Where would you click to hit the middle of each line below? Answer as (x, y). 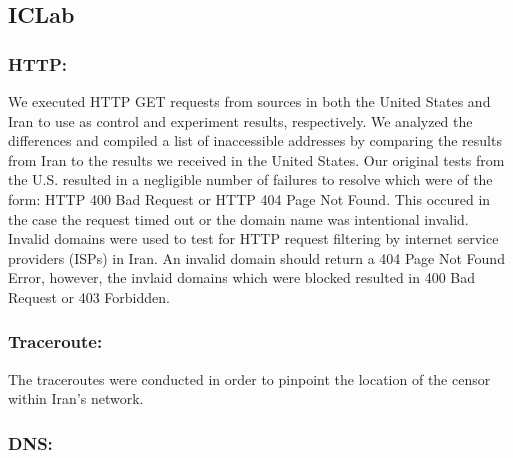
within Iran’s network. (76, 398)
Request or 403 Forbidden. (89, 296)
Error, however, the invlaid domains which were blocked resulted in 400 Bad (242, 277)
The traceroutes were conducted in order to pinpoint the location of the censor (249, 378)
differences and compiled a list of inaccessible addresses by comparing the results (255, 140)
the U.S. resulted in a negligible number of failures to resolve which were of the (250, 179)
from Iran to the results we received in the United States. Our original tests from (256, 159)
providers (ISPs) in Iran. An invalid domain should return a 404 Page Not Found (256, 257)
